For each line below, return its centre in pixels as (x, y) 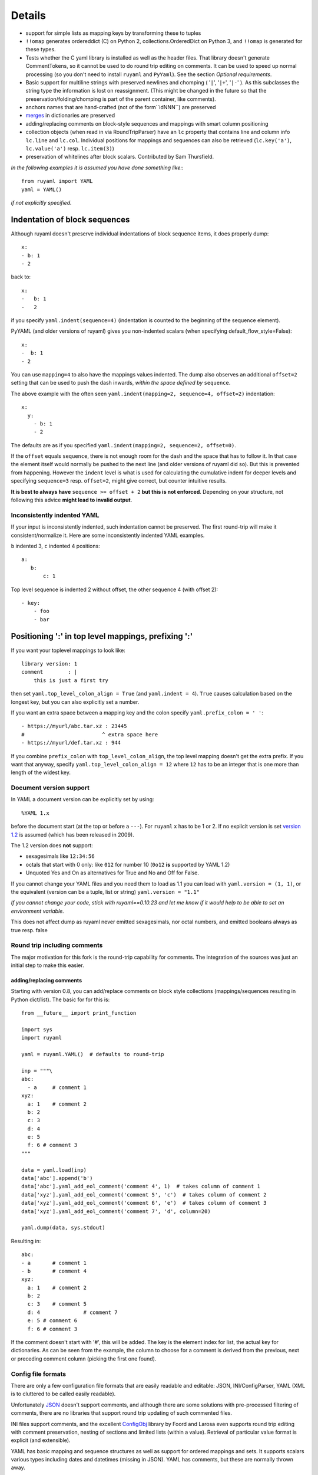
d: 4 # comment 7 (72, 1312)
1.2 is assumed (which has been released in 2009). (73, 834)
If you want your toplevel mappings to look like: (68, 650)
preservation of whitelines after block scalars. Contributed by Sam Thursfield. (120, 157)
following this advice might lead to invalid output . (72, 500)
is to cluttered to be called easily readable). (63, 1394)
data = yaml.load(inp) (54, 1170)
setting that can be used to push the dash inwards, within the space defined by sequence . (121, 383)
